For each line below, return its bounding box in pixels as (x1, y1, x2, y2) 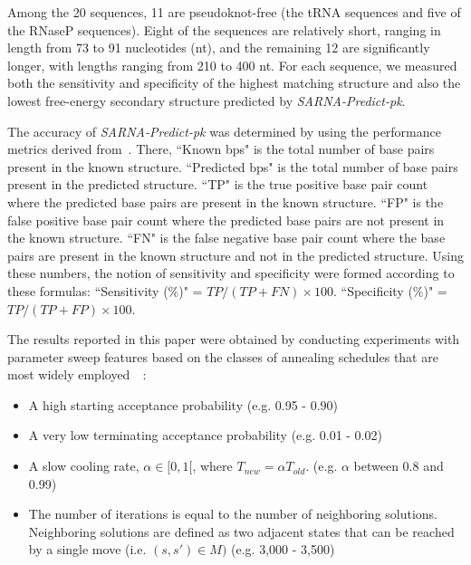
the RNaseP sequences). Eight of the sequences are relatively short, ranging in (7, 20, 441, 39)
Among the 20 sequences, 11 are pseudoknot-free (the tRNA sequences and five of (7, 3, 461, 21)
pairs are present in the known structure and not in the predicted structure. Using (7, 245, 464, 264)
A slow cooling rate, (28, 456, 139, 475)
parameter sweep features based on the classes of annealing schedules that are (7, 347, 438, 366)
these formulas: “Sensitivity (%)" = (7, 281, 203, 300)
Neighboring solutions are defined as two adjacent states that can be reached (28, 522, 455, 541)
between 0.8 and (353, 456, 444, 475)
